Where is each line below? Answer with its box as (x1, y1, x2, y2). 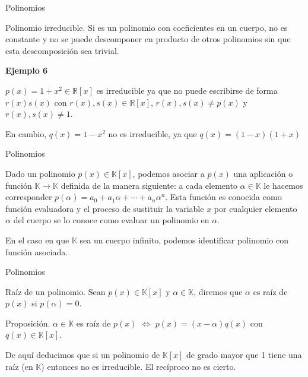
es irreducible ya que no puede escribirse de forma (96, 84, 278, 96)
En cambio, (5, 127, 47, 140)
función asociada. (5, 245, 68, 258)
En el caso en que (5, 233, 69, 246)
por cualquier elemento (214, 202, 297, 214)
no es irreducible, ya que (108, 127, 197, 140)
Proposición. (5, 316, 50, 329)
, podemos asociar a (132, 167, 205, 179)
